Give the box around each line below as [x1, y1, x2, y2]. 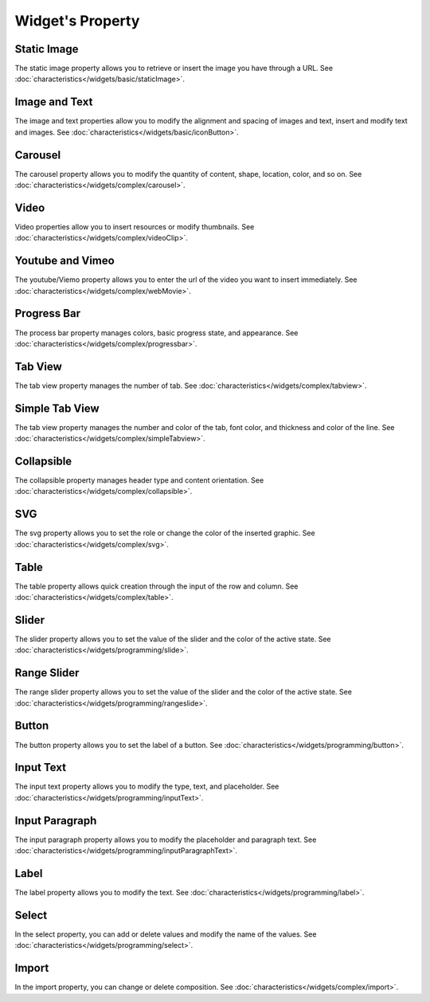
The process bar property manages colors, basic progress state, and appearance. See [14, 327, 299, 338]
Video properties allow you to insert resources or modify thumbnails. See [14, 221, 255, 231]
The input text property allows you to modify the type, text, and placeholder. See [14, 781, 279, 792]
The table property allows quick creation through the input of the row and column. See [14, 581, 299, 591]
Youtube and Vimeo [14, 254, 115, 268]
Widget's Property [14, 12, 140, 29]
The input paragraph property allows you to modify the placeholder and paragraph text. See [14, 835, 317, 844]
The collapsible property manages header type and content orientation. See [14, 476, 264, 485]
